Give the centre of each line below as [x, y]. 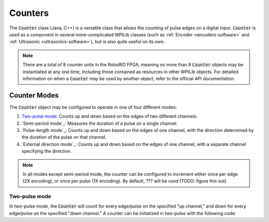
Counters [29, 13]
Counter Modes [34, 95]
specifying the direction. [47, 151]
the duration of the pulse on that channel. [64, 137]
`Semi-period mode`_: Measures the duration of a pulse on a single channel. [100, 123]
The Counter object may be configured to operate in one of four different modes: [93, 107]
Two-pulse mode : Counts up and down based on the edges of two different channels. [110, 116]
